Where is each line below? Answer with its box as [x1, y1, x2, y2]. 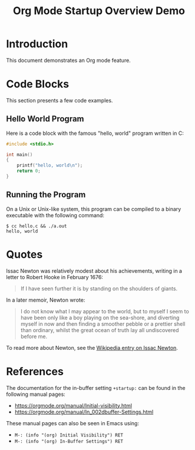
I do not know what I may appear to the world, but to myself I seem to [20, 307, 190, 315]
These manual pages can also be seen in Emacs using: [6, 419, 140, 426]
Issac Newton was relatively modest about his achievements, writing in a [6, 267, 183, 274]
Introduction [6, 37, 68, 51]
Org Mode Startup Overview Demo [12, 4, 186, 18]
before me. [20, 333, 48, 340]
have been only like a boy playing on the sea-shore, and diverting [20, 314, 180, 321]
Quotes [6, 247, 43, 261]
